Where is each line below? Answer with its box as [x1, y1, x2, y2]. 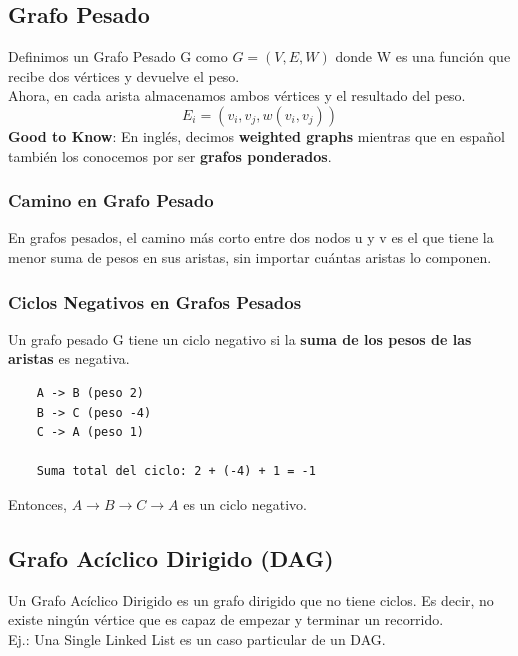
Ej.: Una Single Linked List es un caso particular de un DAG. [8, 628, 386, 649]
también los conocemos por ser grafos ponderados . [8, 145, 332, 166]
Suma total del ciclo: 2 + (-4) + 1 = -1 [36, 464, 316, 479]
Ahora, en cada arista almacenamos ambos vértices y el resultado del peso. [8, 85, 466, 106]
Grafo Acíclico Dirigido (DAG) [8, 542, 334, 573]
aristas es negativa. [8, 348, 130, 369]
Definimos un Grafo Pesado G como [8, 46, 228, 67]
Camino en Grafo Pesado [8, 188, 214, 213]
